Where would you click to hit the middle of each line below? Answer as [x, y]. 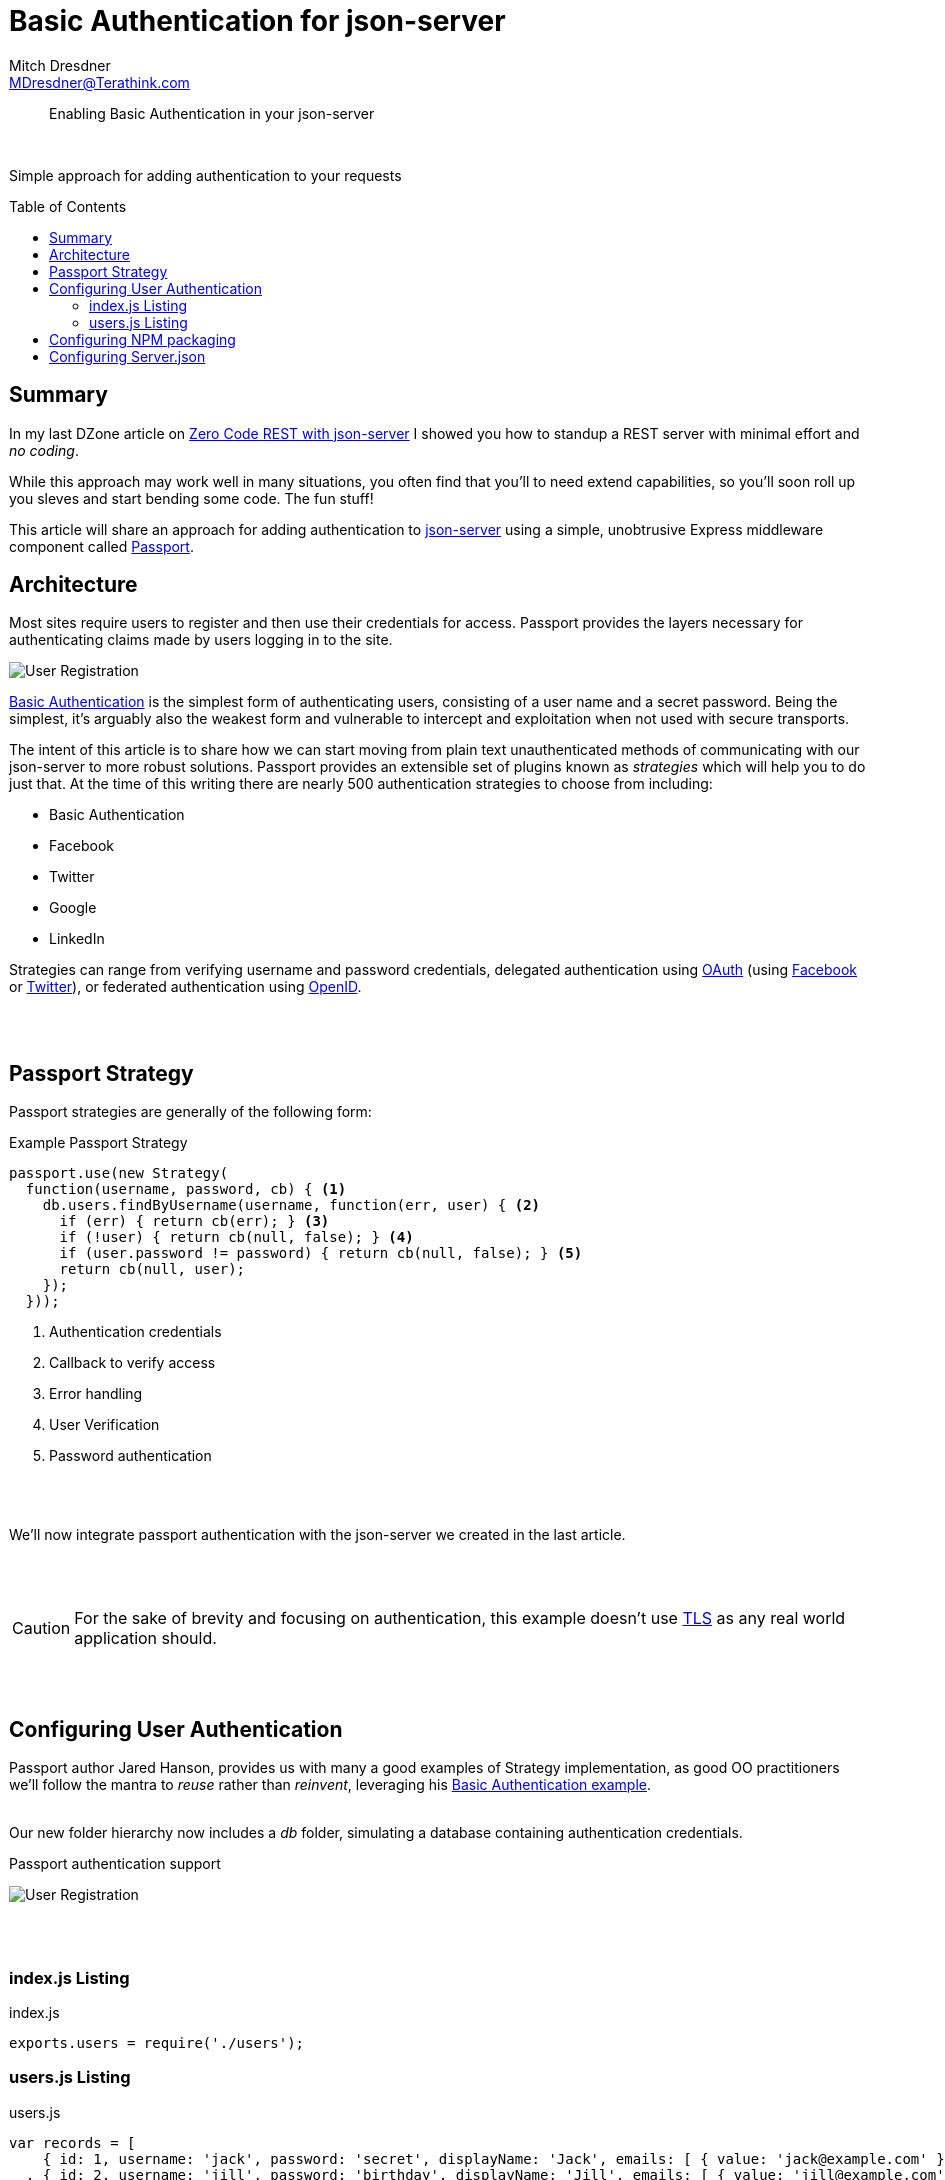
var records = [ [72, 2142]
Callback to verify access [132, 1363]
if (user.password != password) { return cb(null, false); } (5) [321, 1253]
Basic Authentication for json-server [257, 21]
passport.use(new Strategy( [119, 1173]
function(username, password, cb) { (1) [186, 1189]
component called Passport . [101, 546]
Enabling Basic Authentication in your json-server [212, 113]
